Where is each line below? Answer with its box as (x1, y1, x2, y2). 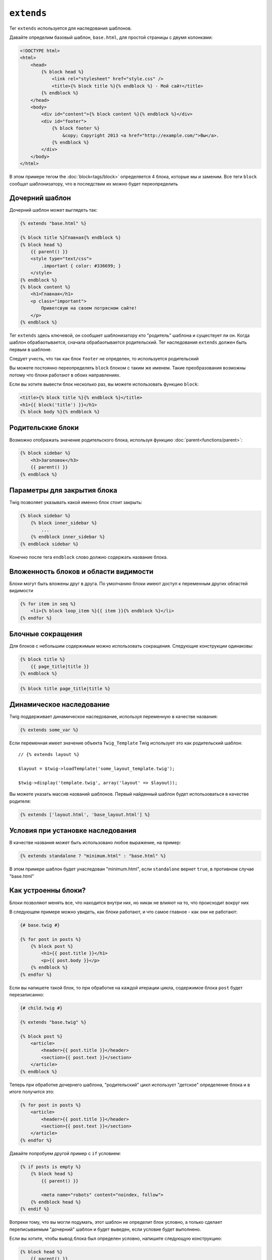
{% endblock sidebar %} (20, 541, 79, 547)
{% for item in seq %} (20, 601, 76, 607)
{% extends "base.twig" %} (20, 1019, 87, 1025)
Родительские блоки (9, 423, 79, 432)
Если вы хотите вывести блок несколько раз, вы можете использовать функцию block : (9, 381, 199, 388)
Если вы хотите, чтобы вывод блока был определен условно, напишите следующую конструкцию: (9, 1235, 222, 1241)
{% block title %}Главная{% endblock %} (20, 235, 121, 240)
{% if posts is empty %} (20, 1164, 82, 1169)
